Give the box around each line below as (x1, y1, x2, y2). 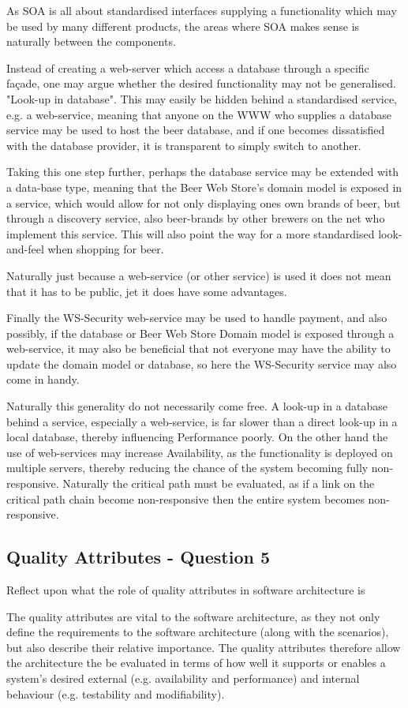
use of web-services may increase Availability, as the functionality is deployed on (6, 444, 393, 460)
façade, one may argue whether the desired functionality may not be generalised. (6, 75, 396, 92)
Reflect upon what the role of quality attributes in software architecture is (6, 582, 365, 598)
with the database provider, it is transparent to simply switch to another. (6, 137, 361, 153)
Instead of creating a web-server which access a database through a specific (6, 59, 369, 76)
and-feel (6, 241, 44, 257)
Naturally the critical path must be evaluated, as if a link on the (62, 475, 375, 492)
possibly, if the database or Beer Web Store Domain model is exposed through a (6, 324, 395, 341)
